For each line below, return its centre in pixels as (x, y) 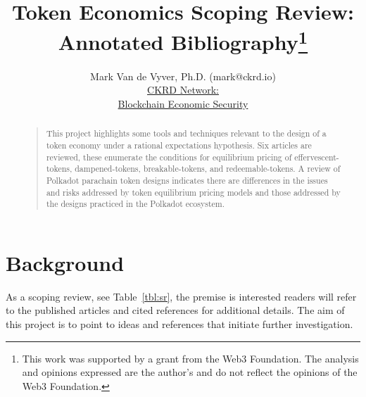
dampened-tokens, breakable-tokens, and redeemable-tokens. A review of (208, 169)
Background (65, 262)
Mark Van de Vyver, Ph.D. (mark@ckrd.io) (183, 76)
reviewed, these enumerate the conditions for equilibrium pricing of (169, 157)
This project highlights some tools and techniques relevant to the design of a (186, 133)
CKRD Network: (183, 90)
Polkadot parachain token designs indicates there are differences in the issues (187, 180)
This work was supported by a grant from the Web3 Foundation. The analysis (190, 358)
